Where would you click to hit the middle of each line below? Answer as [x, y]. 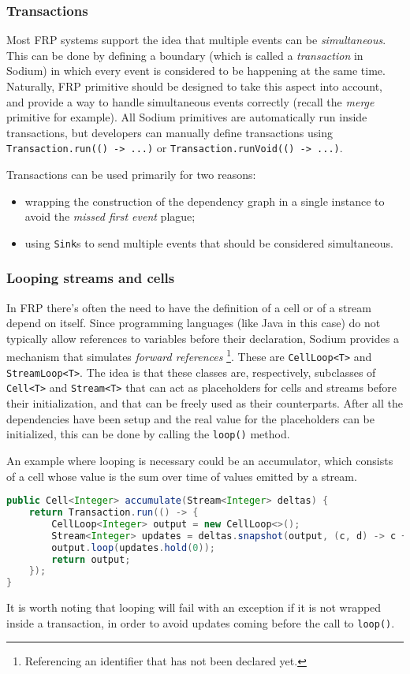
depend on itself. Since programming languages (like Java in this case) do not [194, 323]
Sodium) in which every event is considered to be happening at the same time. [196, 71]
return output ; [91, 559]
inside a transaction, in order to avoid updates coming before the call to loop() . [201, 622]
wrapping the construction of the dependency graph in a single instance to [205, 201]
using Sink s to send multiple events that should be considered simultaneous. [209, 242]
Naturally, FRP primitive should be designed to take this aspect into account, [194, 86]
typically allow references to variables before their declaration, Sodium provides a [203, 338]
